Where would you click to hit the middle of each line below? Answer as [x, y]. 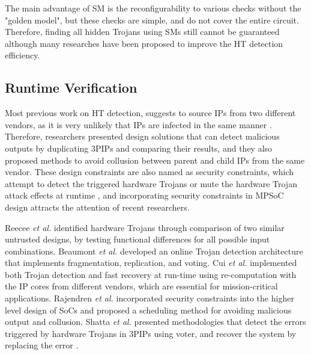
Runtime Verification [71, 88]
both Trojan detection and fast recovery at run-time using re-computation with [151, 274]
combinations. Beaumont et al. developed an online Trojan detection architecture [154, 251]
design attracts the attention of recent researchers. [97, 207]
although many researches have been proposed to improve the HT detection [144, 43]
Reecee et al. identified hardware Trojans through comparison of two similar [145, 227]
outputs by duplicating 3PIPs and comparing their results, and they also [139, 148]
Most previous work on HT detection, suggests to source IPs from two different [150, 113]
